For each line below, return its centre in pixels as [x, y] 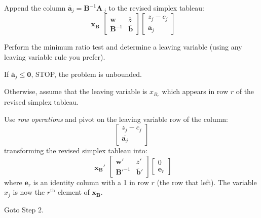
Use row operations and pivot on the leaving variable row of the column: [116, 119]
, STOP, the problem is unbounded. [86, 74]
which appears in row [195, 91]
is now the [29, 192]
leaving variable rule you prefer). [55, 57]
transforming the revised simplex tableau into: [76, 150]
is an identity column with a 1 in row [91, 182]
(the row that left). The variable [207, 182]
